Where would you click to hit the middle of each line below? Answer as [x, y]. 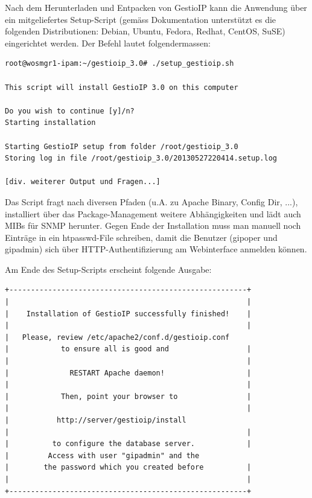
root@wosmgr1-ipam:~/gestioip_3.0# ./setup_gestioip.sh [119, 64]
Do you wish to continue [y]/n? [70, 111]
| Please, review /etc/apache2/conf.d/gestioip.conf [117, 337]
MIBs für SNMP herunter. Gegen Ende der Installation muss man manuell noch [153, 225]
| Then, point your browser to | [128, 396]
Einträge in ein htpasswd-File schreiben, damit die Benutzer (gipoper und [141, 237]
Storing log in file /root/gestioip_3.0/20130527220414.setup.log [141, 158]
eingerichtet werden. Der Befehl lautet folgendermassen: [108, 43]
